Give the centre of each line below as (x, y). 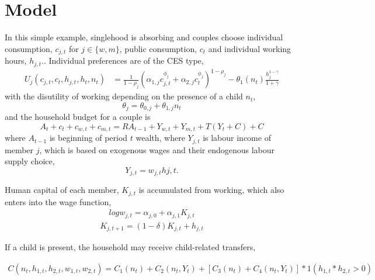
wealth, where (160, 138)
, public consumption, (158, 48)
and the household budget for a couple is (78, 117)
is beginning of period (88, 138)
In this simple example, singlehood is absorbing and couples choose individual (144, 37)
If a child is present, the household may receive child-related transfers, (130, 247)
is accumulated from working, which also (211, 190)
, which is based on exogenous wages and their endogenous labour (157, 149)
